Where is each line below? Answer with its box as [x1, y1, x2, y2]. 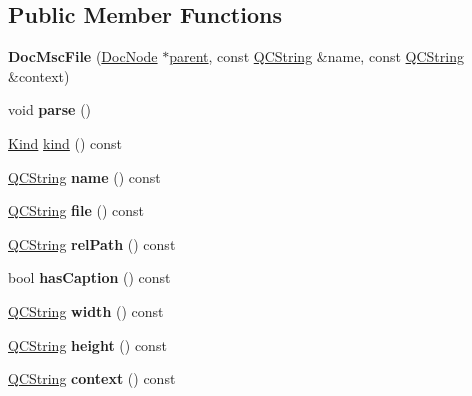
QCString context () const [8, 368, 176, 389]
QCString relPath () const [8, 233, 176, 254]
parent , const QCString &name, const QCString [169, 46, 464, 67]
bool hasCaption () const [8, 267, 171, 288]
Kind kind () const [8, 132, 123, 153]
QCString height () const [8, 334, 167, 355]
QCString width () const [8, 300, 164, 321]
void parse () [8, 99, 92, 120]
